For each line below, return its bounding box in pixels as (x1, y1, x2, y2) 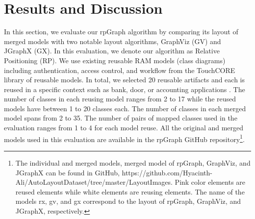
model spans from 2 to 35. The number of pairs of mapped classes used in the (4, 113, 237, 123)
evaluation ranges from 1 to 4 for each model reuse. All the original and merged (4, 122, 244, 133)
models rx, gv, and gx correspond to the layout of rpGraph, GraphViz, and (15, 196, 241, 206)
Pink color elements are (175, 177, 246, 187)
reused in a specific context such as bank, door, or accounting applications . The (4, 84, 245, 94)
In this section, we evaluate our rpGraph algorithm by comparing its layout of (4, 26, 238, 37)
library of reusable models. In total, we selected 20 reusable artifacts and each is (4, 74, 245, 85)
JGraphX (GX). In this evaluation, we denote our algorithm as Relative (4, 46, 220, 56)
